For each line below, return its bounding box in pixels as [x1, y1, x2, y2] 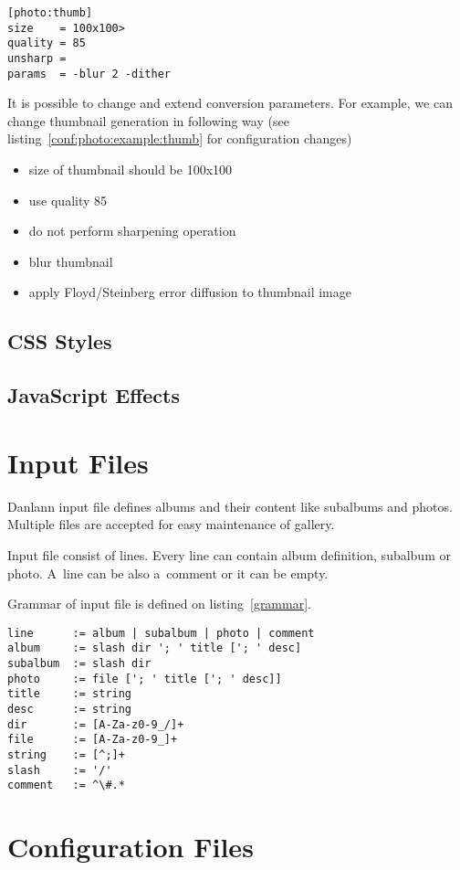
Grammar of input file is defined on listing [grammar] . [7, 594, 311, 613]
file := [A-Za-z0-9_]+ [7, 733, 178, 747]
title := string [7, 687, 132, 701]
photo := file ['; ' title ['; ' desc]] [7, 672, 282, 685]
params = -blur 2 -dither [7, 67, 171, 80]
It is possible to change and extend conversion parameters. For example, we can [7, 93, 453, 112]
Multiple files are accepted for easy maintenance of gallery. [7, 515, 335, 534]
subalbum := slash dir [7, 657, 152, 670]
